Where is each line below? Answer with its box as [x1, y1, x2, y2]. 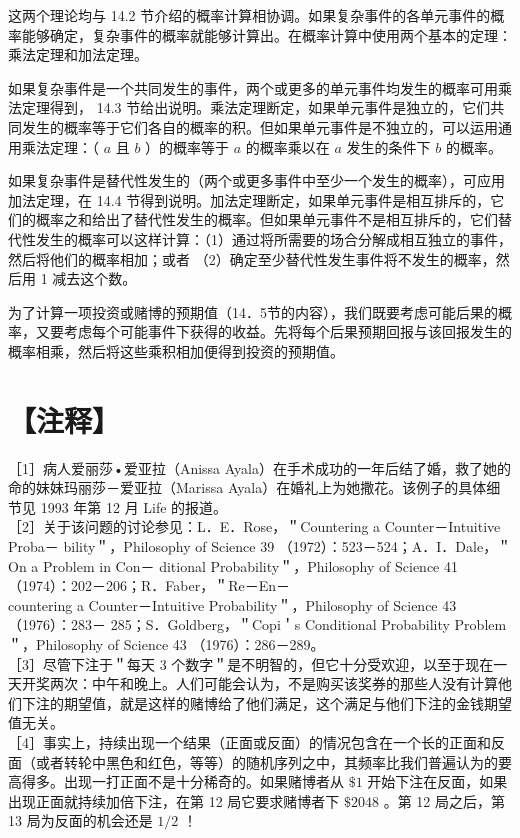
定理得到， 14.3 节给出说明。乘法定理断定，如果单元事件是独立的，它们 [21, 97, 491, 118]
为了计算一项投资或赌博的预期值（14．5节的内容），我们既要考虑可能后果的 [8, 301, 498, 322]
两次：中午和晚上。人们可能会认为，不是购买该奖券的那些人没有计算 [49, 673, 498, 694]
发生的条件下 [346, 136, 431, 157]
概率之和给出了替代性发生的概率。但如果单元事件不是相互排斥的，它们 [35, 209, 498, 230]
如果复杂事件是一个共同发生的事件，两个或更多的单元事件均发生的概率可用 [8, 77, 498, 98]
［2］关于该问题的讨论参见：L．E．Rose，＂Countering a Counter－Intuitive [8, 516, 501, 537]
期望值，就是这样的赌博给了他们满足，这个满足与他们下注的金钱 [63, 692, 484, 713]
